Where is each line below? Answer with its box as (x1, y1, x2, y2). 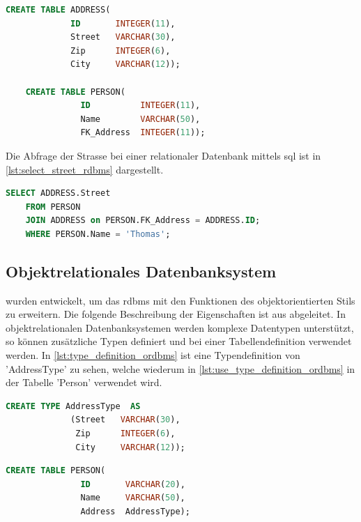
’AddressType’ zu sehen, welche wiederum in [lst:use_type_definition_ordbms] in (6, 361, 355, 376)
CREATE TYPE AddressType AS (6, 401, 141, 411)
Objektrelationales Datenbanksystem (6, 260, 277, 282)
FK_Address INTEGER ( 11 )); (80, 128, 206, 138)
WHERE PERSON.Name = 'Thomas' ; (25, 229, 171, 239)
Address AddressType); (80, 507, 190, 517)
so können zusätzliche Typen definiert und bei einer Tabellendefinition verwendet (6, 334, 352, 348)
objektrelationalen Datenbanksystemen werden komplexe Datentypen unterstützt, (6, 320, 354, 335)
